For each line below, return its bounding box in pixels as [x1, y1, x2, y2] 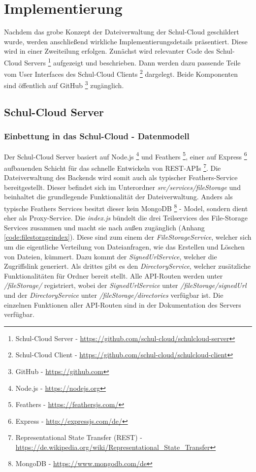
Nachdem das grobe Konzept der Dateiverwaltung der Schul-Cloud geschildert [4, 27, 239, 37]
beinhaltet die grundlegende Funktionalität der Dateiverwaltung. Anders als [4, 191, 233, 202]
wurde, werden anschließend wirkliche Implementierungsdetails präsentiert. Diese [4, 36, 248, 46]
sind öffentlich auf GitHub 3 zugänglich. [4, 79, 124, 91]
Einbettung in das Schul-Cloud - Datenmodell [4, 130, 190, 142]
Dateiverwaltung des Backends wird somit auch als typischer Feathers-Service [4, 172, 238, 183]
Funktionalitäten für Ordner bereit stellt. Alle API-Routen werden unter [4, 270, 223, 281]
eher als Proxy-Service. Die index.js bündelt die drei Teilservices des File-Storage [4, 213, 248, 223]
